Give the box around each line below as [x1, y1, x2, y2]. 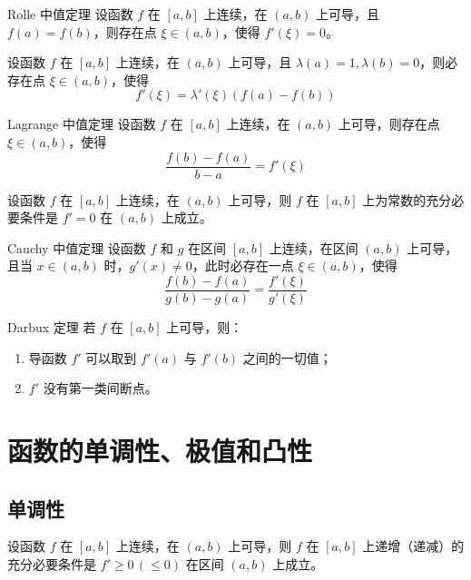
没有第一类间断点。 [43, 378, 158, 398]
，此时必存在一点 [191, 256, 294, 275]
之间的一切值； [242, 348, 332, 367]
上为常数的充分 [362, 190, 452, 209]
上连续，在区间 [269, 238, 358, 257]
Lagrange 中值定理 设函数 [7, 114, 156, 133]
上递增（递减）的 [362, 536, 465, 555]
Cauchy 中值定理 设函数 [7, 238, 146, 257]
